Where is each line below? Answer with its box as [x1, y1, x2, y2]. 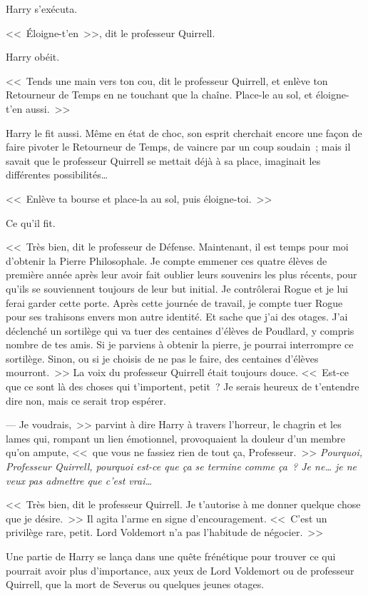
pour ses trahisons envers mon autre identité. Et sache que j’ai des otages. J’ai [6, 309, 348, 324]
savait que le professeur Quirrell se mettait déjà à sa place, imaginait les [6, 153, 321, 168]
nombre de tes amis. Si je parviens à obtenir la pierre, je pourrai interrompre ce [6, 337, 354, 352]
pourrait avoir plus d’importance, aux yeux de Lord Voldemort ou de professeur [6, 562, 354, 577]
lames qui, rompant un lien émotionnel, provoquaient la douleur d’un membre [6, 430, 345, 445]
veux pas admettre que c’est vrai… [6, 473, 153, 488]
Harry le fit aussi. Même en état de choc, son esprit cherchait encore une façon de [6, 125, 362, 140]
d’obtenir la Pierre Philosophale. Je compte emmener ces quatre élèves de [6, 253, 327, 268]
